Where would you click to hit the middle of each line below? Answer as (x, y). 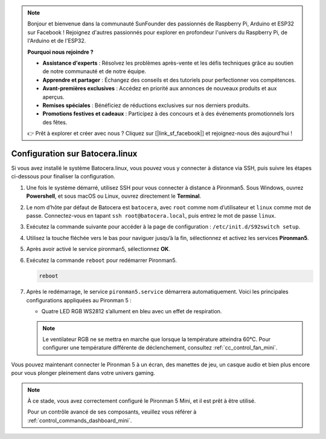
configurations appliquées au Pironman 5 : (79, 300)
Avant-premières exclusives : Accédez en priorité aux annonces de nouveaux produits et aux (160, 88)
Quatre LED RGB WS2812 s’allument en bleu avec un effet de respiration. (132, 311)
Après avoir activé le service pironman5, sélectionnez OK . (98, 249)
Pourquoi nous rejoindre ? (60, 52)
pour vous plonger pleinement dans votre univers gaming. (83, 373)
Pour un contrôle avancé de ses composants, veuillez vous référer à (112, 412)
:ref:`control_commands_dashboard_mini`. (80, 420)
